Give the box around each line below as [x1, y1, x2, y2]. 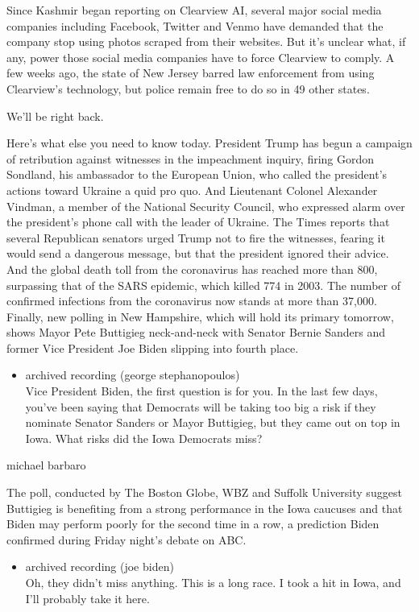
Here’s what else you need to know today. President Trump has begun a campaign [6, 134, 413, 151]
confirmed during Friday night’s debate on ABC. [6, 531, 247, 548]
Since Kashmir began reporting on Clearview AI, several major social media [6, 2, 382, 18]
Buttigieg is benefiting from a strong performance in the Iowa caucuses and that [6, 499, 403, 516]
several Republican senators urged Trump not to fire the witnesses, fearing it [6, 229, 385, 246]
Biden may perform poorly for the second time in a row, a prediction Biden [6, 515, 380, 532]
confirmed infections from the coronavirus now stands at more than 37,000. [6, 292, 377, 309]
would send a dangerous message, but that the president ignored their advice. [6, 245, 389, 262]
